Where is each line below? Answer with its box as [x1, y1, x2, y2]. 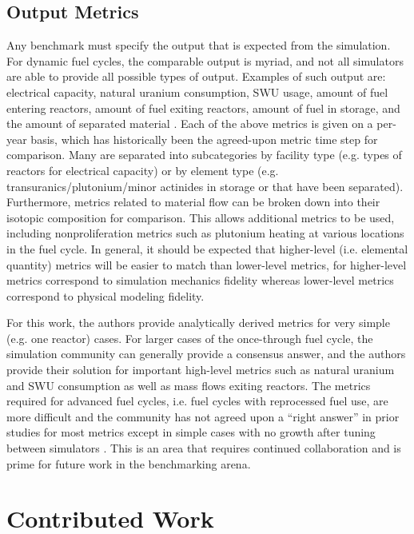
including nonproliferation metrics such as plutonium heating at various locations [6, 225, 404, 241]
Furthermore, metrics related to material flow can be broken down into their [6, 193, 380, 210]
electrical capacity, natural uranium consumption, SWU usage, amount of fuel [6, 83, 388, 100]
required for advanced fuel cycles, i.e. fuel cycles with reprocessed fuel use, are [6, 393, 388, 409]
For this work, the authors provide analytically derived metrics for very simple [6, 314, 390, 331]
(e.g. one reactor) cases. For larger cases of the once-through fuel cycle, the [6, 329, 373, 346]
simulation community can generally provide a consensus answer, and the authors [6, 345, 406, 362]
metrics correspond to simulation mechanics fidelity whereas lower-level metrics [6, 272, 394, 289]
